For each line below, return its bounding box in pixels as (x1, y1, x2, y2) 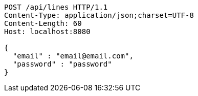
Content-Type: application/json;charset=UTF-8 (4, 11, 194, 19)
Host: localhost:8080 (4, 27, 91, 36)
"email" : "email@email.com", (12, 52, 134, 60)
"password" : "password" (12, 60, 112, 68)
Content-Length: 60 (4, 19, 82, 27)
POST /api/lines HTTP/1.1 (4, 3, 108, 11)
